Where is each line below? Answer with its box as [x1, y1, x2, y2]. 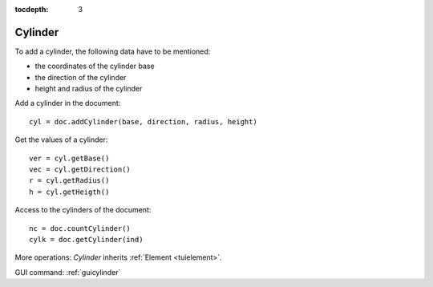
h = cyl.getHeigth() [29, 187, 110, 196]
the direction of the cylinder [34, 72, 127, 82]
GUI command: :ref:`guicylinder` [14, 267, 121, 277]
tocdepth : [14, 5, 49, 14]
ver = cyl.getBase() [29, 153, 110, 163]
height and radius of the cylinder [34, 84, 143, 94]
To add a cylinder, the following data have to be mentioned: [14, 46, 211, 56]
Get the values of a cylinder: [14, 135, 108, 144]
